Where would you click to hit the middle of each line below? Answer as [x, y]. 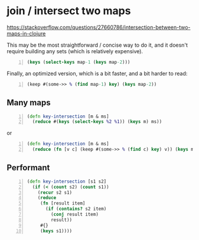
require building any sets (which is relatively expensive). [75, 51]
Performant [28, 168]
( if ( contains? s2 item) [76, 209]
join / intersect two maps [69, 11]
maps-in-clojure [26, 33]
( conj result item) [75, 215]
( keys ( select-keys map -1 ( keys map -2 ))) [79, 62]
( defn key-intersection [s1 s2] [67, 181]
